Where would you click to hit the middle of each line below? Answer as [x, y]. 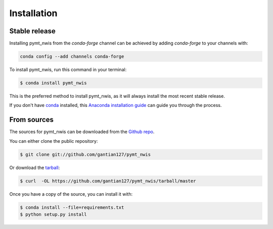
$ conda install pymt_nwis [53, 83]
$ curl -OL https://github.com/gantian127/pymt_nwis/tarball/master [108, 181]
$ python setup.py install [53, 214]
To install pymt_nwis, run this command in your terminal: [68, 70]
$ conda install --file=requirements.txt [72, 207]
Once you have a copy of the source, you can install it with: [71, 194]
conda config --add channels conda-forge [72, 56]
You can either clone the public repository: [54, 141]
